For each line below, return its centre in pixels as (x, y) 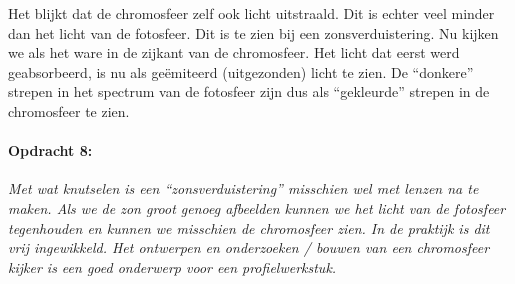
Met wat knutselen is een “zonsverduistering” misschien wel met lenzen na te (243, 188)
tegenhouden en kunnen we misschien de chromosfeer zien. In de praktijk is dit (249, 227)
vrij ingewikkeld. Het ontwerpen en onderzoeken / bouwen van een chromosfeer (249, 247)
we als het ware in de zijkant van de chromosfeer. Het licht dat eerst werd (234, 52)
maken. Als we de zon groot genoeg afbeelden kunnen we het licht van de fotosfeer (257, 207)
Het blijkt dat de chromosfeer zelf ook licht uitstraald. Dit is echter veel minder (251, 13)
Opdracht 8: (50, 150)
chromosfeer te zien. (69, 110)
